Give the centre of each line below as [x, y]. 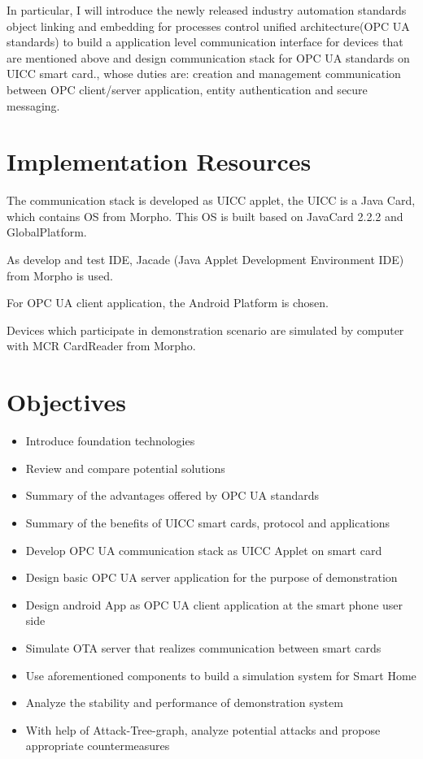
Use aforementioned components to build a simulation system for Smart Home [221, 675]
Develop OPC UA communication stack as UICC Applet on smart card [204, 550]
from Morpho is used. [60, 275]
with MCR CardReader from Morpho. [101, 346]
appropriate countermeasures [98, 746]
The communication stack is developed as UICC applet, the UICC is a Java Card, [211, 200]
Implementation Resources [159, 161]
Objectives [66, 402]
